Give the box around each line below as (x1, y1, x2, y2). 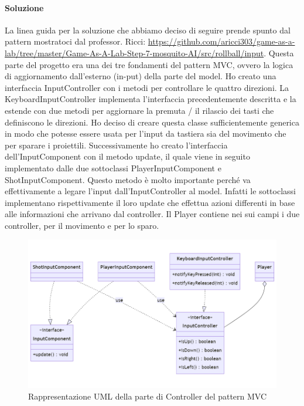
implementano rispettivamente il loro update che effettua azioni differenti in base (5, 196, 295, 208)
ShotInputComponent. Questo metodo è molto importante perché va (5, 173, 251, 185)
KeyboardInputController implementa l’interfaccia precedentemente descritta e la (5, 93, 296, 105)
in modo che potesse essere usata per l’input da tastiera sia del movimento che (5, 127, 286, 140)
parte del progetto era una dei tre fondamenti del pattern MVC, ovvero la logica (5, 58, 293, 70)
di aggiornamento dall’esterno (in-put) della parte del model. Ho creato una (5, 70, 276, 82)
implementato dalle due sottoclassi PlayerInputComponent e (5, 161, 221, 174)
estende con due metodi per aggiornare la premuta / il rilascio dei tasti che (5, 104, 274, 116)
